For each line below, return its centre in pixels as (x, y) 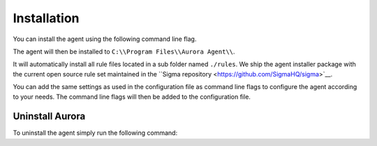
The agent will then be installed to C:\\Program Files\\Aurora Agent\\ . (124, 51)
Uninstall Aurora (49, 116)
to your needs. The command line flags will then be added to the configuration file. (132, 97)
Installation (46, 18)
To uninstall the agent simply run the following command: (95, 133)
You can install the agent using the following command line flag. (105, 39)
